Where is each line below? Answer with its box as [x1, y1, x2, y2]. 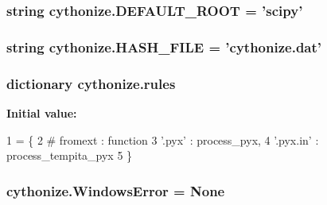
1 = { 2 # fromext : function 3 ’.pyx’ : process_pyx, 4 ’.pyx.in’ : [6, 131, 319, 148]
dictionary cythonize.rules [6, 73, 176, 93]
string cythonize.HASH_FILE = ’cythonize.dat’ [6, 37, 322, 56]
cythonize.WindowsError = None [6, 180, 225, 200]
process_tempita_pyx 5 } [6, 147, 133, 164]
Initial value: [6, 104, 77, 121]
